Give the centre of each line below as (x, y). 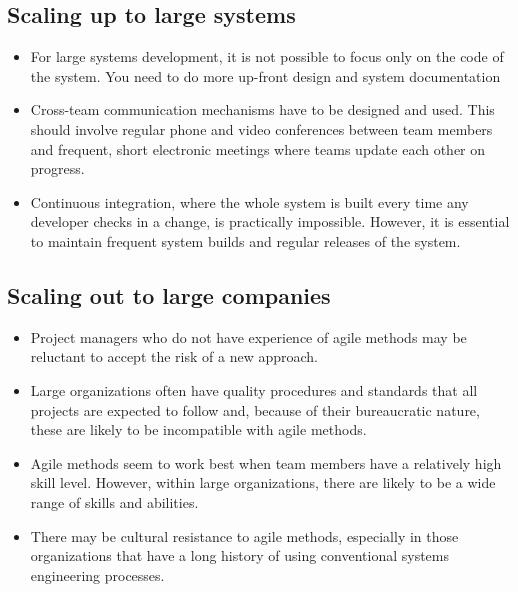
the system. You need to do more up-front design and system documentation (265, 75)
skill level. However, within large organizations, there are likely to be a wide (263, 482)
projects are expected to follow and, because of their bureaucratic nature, (255, 409)
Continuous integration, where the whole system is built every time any (249, 201)
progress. (57, 168)
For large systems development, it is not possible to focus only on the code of (267, 56)
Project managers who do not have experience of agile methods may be (248, 336)
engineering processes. (97, 574)
